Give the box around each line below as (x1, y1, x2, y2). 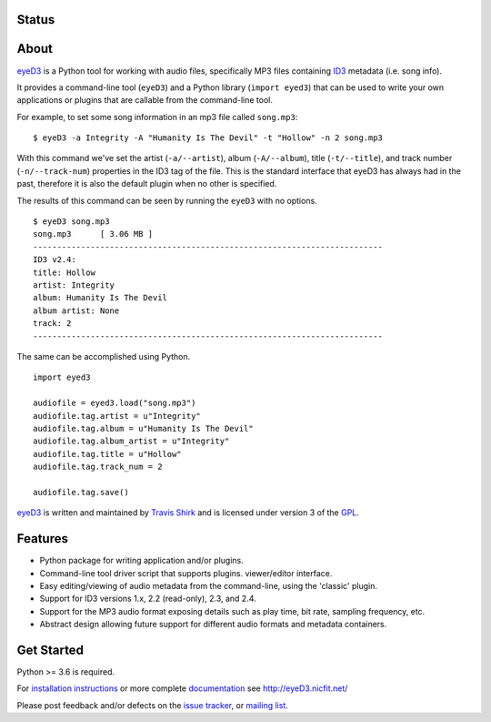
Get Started (16, 642, 84, 657)
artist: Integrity (33, 280, 115, 290)
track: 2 (33, 319, 72, 329)
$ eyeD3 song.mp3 (33, 217, 110, 227)
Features (16, 531, 68, 546)
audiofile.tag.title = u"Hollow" (33, 449, 182, 459)
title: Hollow (33, 267, 95, 278)
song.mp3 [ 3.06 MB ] (33, 229, 154, 239)
